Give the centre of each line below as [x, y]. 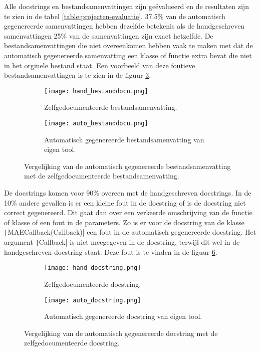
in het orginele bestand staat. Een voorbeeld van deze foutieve [100, 65]
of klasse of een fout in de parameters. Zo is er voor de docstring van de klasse [124, 222]
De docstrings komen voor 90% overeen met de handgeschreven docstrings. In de [128, 193]
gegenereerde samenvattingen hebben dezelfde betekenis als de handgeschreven [124, 26]
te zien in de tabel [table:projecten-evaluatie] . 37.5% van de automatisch [115, 16]
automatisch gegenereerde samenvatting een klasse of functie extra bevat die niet [128, 55]
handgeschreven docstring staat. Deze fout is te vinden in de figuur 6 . [111, 251]
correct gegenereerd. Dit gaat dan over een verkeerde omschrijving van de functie [128, 212]
